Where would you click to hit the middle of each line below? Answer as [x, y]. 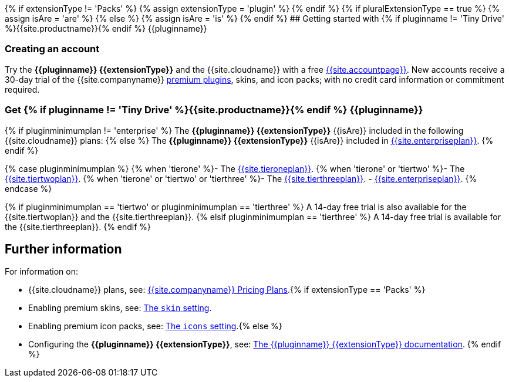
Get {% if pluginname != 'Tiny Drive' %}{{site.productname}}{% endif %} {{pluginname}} [214, 110]
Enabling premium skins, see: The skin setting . [120, 308]
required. [22, 89]
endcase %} [28, 188]
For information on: [42, 272]
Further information [63, 249]
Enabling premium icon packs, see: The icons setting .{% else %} [155, 326]
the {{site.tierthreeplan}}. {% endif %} [78, 227]
